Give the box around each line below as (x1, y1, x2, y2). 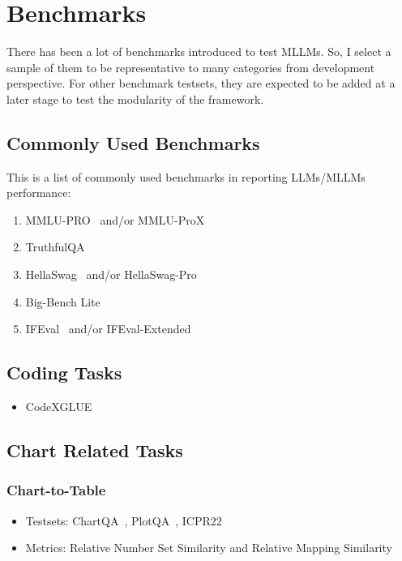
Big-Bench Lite (25, 293, 100, 310)
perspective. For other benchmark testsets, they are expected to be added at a (6, 75, 396, 92)
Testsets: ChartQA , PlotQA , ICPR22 (25, 512, 222, 529)
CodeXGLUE (25, 398, 92, 415)
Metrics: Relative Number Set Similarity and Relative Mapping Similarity (25, 539, 392, 556)
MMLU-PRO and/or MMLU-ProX (25, 211, 205, 228)
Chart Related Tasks (6, 438, 183, 463)
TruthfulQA (25, 238, 85, 255)
